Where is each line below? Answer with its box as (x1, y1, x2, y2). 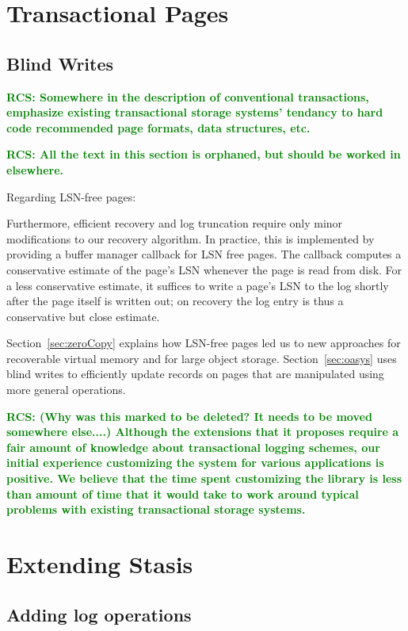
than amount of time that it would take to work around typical (6, 485, 359, 502)
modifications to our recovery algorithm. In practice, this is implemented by (6, 230, 375, 247)
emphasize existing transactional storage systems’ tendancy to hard (6, 104, 383, 120)
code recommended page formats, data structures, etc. (6, 119, 311, 136)
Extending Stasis (6, 548, 193, 580)
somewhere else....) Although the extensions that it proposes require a (6, 423, 399, 440)
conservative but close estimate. (6, 308, 160, 324)
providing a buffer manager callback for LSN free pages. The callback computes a (6, 246, 402, 262)
